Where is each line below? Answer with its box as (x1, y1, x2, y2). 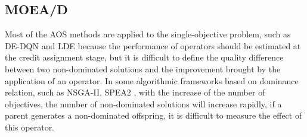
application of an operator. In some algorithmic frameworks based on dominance (5, 74, 299, 87)
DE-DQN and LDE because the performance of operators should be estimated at (5, 39, 301, 52)
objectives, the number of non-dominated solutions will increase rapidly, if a (5, 97, 282, 110)
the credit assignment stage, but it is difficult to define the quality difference (5, 51, 284, 63)
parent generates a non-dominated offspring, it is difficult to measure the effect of (5, 109, 302, 122)
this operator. (5, 120, 55, 133)
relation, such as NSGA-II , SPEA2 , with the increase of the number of (5, 86, 265, 98)
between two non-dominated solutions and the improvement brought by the (5, 62, 281, 75)
